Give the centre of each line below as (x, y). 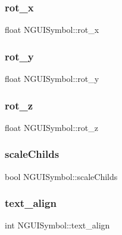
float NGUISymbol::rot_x (52, 30)
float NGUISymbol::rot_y (52, 79)
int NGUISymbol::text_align (57, 225)
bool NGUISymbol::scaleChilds (61, 176)
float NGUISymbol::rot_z (51, 127)
